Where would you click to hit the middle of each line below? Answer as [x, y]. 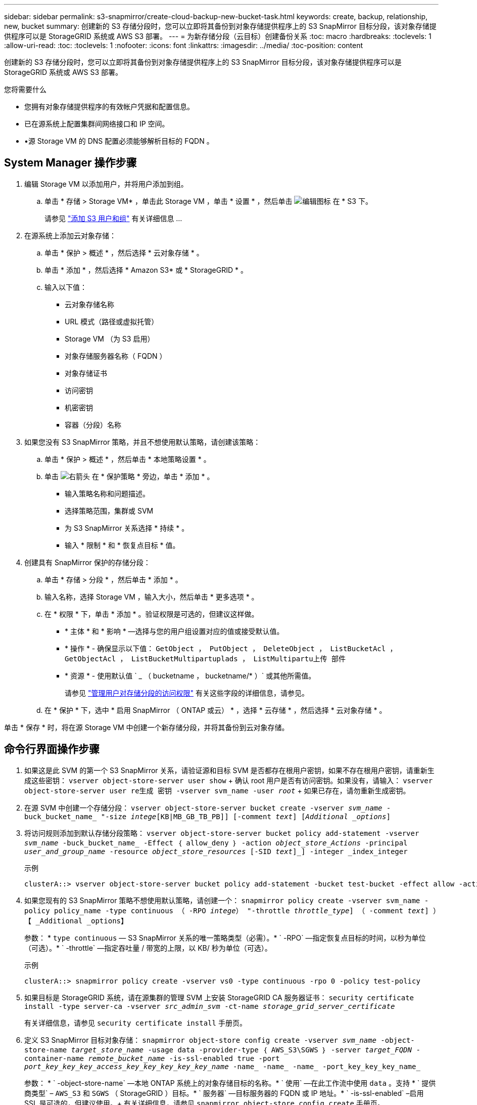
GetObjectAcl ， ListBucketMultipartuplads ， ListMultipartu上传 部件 [205, 658]
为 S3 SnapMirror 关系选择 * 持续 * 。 [127, 528]
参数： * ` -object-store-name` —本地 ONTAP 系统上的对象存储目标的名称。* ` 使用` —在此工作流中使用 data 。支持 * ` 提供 [230, 1083]
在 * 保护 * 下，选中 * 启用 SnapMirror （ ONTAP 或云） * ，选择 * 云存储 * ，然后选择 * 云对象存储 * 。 [216, 710]
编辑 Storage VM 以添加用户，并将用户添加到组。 [106, 184]
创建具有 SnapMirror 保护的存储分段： [87, 562]
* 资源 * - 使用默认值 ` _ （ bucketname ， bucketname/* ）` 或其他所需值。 [190, 675]
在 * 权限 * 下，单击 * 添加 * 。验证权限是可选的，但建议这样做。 [152, 614]
